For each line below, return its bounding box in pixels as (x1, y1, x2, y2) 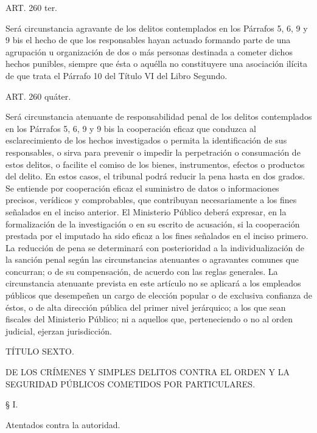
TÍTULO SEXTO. (5, 345, 74, 358)
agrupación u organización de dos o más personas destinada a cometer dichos (5, 45, 293, 58)
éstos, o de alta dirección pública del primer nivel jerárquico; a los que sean (5, 300, 286, 313)
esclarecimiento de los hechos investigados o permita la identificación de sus (5, 134, 287, 147)
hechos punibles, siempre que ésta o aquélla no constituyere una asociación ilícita (5, 57, 307, 70)
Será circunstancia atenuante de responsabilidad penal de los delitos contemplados (5, 110, 312, 123)
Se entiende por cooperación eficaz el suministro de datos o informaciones (5, 181, 279, 194)
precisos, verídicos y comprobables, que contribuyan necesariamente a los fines (5, 193, 297, 206)
